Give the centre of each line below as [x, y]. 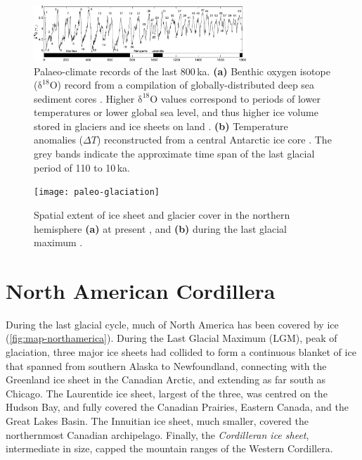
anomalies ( [59, 140]
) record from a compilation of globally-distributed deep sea [186, 85]
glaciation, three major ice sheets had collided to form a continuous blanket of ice [181, 352]
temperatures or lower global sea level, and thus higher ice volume [176, 112]
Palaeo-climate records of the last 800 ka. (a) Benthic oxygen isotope [182, 71]
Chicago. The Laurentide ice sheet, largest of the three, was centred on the [167, 393]
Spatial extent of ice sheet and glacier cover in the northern [162, 214]
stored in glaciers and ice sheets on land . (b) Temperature [161, 126]
